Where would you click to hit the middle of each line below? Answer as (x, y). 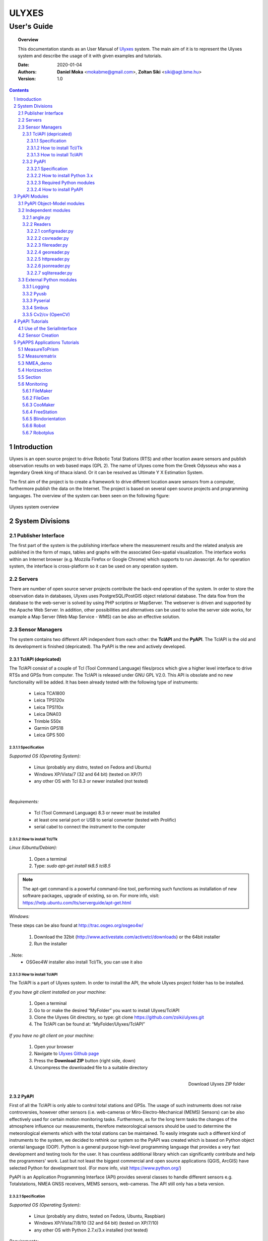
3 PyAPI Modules (31, 197)
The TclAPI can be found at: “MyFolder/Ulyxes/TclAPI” (89, 1024)
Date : (24, 65)
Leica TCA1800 (50, 693)
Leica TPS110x (49, 707)
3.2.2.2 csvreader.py (48, 238)
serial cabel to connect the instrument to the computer (90, 827)
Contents (19, 90)
